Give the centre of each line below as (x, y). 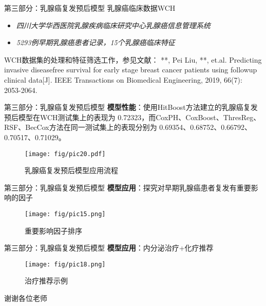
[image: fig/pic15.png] (65, 214)
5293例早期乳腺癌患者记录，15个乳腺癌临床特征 (96, 42)
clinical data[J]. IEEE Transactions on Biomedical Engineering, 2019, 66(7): (123, 79)
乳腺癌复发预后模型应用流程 (71, 170)
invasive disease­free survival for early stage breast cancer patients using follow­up (131, 70)
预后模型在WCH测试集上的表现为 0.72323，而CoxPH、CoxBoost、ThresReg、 (132, 117)
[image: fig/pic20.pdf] (65, 154)
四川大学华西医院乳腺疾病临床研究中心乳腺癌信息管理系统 (113, 25)
